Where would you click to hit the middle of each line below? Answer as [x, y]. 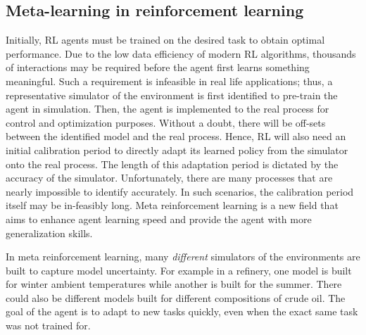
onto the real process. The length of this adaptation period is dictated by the [172, 164]
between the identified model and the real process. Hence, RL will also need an [176, 136]
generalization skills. [49, 233]
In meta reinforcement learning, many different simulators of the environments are [183, 257]
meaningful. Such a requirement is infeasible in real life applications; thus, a [169, 81]
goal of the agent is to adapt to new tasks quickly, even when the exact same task [182, 311]
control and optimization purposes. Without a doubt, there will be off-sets [166, 122]
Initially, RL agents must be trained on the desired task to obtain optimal [165, 40]
